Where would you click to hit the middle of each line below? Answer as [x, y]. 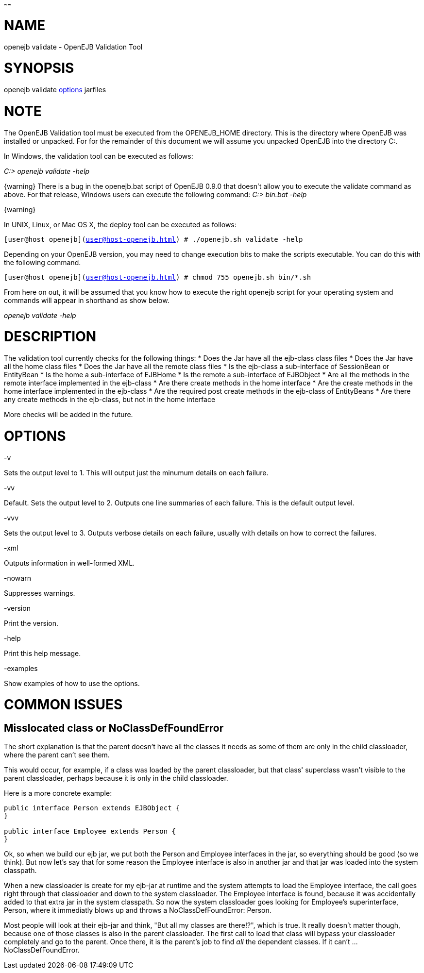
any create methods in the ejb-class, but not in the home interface [110, 399]
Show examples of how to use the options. [72, 683]
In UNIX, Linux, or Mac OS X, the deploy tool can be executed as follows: [120, 224]
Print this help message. [42, 653]
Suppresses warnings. [40, 593]
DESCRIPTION [50, 337]
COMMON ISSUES [63, 705]
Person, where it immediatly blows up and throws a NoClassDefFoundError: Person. [138, 910]
